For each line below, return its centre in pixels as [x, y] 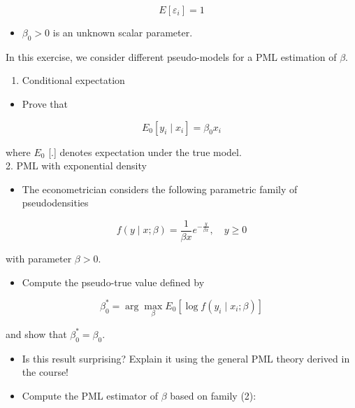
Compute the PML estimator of [90, 395]
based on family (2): [213, 395]
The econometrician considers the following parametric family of [160, 189]
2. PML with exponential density [76, 166]
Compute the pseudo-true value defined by [113, 282]
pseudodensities [55, 203]
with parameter [39, 259]
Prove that [45, 103]
